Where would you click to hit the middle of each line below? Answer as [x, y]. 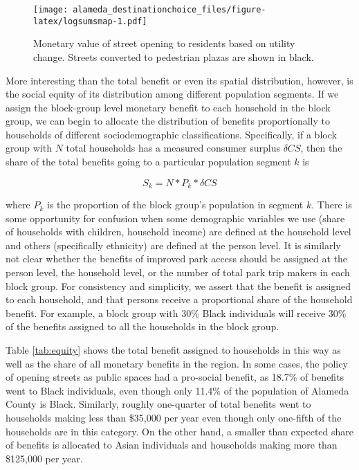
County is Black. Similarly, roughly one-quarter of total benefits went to [158, 404]
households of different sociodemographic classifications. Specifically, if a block [171, 134]
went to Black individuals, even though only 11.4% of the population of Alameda [177, 390]
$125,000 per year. [44, 458]
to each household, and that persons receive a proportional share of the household [179, 299]
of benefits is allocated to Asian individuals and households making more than [172, 445]
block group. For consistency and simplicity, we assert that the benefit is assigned [178, 286]
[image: [51, 10]
